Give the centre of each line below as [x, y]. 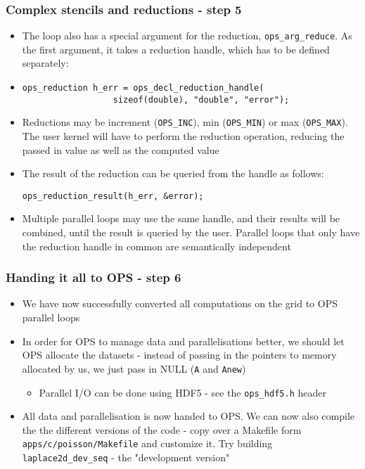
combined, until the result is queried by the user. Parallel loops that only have [191, 232]
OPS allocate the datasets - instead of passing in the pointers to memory [179, 355]
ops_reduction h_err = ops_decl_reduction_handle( [143, 88]
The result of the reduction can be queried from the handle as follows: [173, 173]
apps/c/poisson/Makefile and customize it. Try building [147, 443]
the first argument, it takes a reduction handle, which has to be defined [176, 49]
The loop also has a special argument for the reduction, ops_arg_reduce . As [187, 36]
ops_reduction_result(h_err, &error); [113, 196]
